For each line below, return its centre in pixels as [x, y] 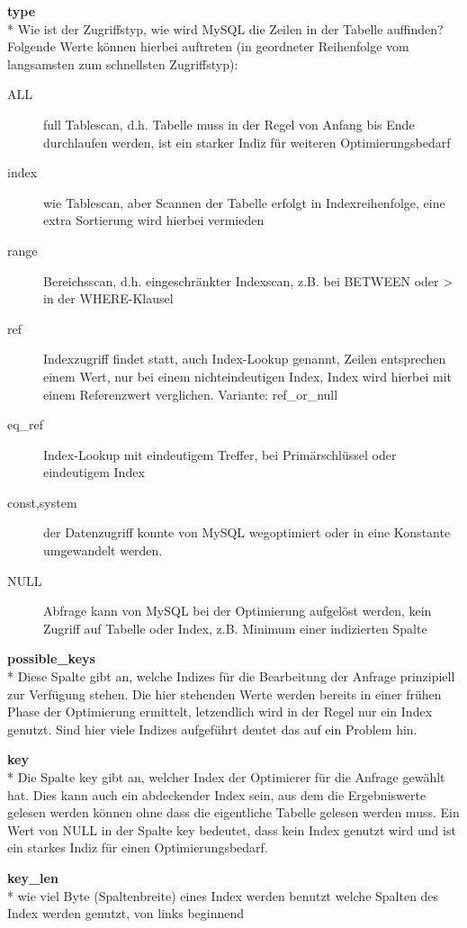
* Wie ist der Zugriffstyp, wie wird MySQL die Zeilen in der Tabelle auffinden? [225, 28]
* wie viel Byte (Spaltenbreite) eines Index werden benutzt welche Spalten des [223, 895]
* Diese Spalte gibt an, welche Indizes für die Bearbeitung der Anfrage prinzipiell [231, 676]
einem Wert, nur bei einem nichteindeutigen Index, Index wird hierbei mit [248, 376]
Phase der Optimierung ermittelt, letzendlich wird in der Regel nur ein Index [220, 712]
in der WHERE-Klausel [108, 298]
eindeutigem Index [94, 472]
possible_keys [51, 658]
